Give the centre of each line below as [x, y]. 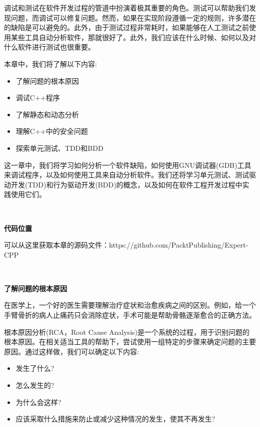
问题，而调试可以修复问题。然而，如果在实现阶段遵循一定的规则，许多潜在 [133, 17]
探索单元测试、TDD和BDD [59, 148]
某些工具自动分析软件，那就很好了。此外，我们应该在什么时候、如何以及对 [133, 37]
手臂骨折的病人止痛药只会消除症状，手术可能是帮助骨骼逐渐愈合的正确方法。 [130, 315]
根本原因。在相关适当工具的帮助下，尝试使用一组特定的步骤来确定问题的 [123, 342]
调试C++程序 [38, 97]
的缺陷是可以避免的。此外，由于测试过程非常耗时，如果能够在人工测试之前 [126, 27]
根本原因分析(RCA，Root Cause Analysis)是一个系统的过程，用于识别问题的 [127, 332]
